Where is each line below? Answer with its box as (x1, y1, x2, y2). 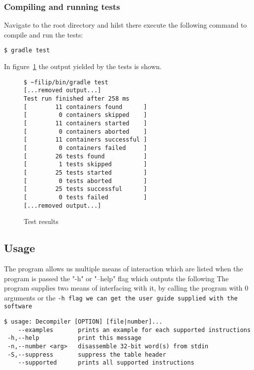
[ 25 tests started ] (24, 169, 147, 176)
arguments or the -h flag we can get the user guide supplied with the (4, 292, 238, 302)
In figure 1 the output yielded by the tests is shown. (4, 61, 162, 72)
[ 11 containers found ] (24, 103, 147, 111)
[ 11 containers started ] (24, 119, 147, 127)
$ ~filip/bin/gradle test (24, 78, 108, 86)
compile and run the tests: (4, 29, 83, 39)
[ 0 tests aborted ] (24, 177, 147, 185)
